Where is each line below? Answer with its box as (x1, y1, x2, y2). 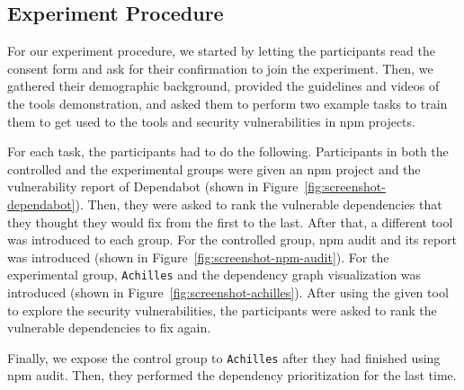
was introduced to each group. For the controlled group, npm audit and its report (7, 230, 458, 249)
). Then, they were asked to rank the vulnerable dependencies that (75, 194, 442, 213)
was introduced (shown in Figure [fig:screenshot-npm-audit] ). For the (7, 247, 389, 266)
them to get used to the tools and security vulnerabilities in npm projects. (7, 111, 415, 130)
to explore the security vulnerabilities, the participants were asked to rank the (7, 300, 437, 319)
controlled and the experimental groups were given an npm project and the (7, 159, 421, 178)
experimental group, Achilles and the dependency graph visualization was (7, 265, 422, 284)
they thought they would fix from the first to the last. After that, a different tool (7, 212, 453, 231)
